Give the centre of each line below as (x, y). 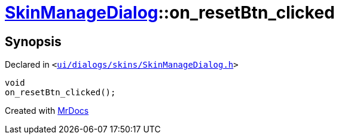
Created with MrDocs (47, 111)
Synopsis (33, 41)
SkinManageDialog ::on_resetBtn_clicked (170, 13)
